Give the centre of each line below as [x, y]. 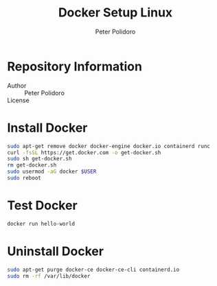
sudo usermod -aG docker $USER [52, 172]
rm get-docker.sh [32, 165]
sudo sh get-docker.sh [39, 159]
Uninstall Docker [56, 251]
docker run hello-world [41, 224]
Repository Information [75, 66]
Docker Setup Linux [115, 13]
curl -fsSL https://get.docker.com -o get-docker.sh [84, 152]
